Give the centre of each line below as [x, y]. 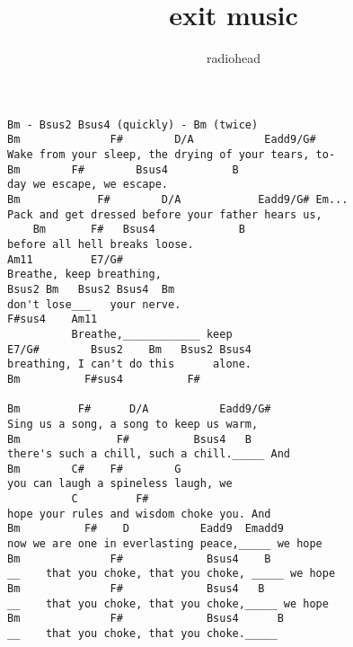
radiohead [234, 58]
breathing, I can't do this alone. [130, 364]
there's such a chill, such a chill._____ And [149, 454]
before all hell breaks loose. [101, 244]
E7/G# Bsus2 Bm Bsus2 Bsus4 [130, 349]
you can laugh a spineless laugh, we [120, 484]
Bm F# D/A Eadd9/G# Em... [178, 199]
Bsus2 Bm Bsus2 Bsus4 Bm [91, 289]
